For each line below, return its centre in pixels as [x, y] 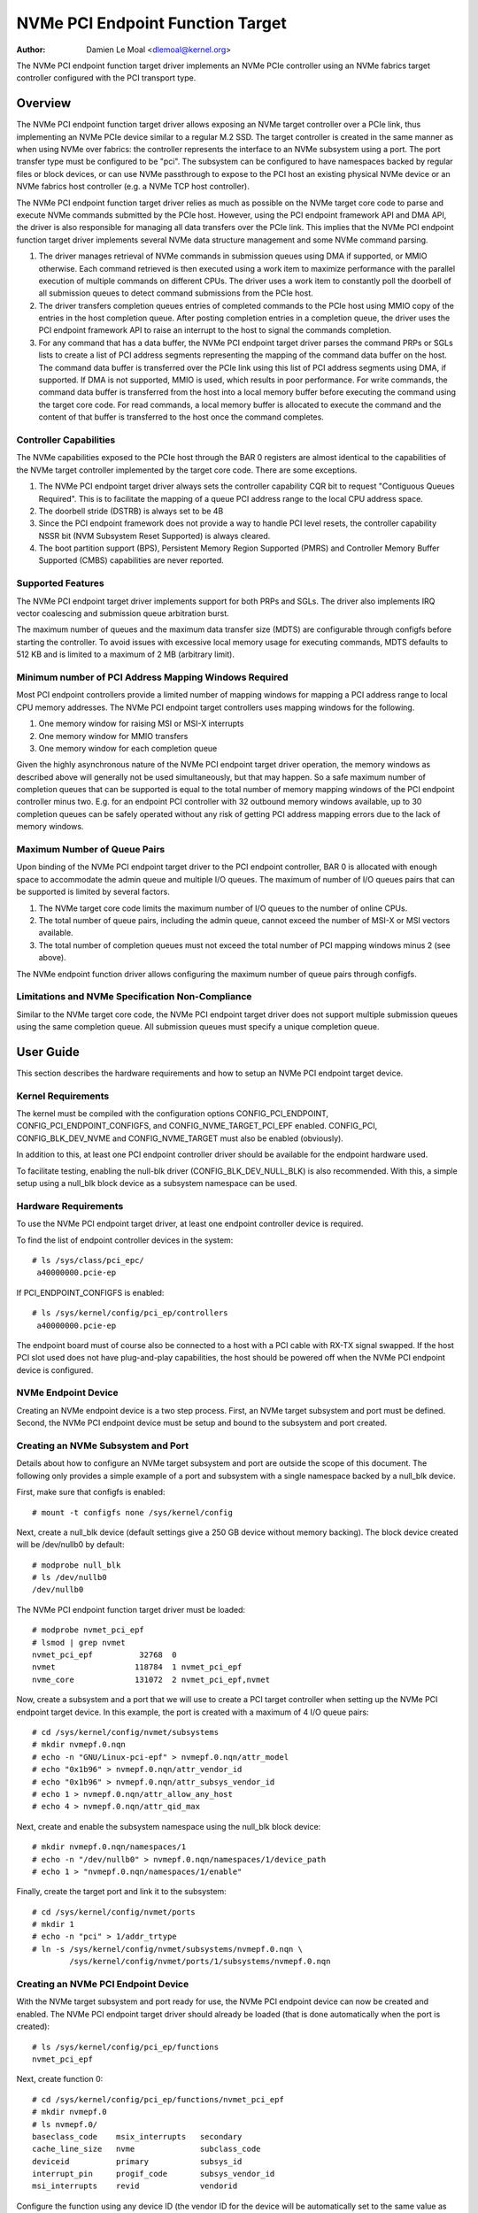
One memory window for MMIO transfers [113, 736]
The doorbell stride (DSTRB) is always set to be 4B [131, 511]
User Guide [48, 1052]
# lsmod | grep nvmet [79, 1642]
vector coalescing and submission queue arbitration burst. [123, 613]
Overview [44, 103]
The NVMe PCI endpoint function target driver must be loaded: [131, 1609]
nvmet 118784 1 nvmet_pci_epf [137, 1667]
